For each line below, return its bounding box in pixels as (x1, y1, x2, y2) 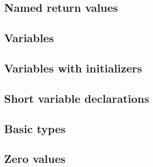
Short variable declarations (4, 90, 149, 106)
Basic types (4, 120, 66, 136)
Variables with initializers (4, 60, 142, 76)
